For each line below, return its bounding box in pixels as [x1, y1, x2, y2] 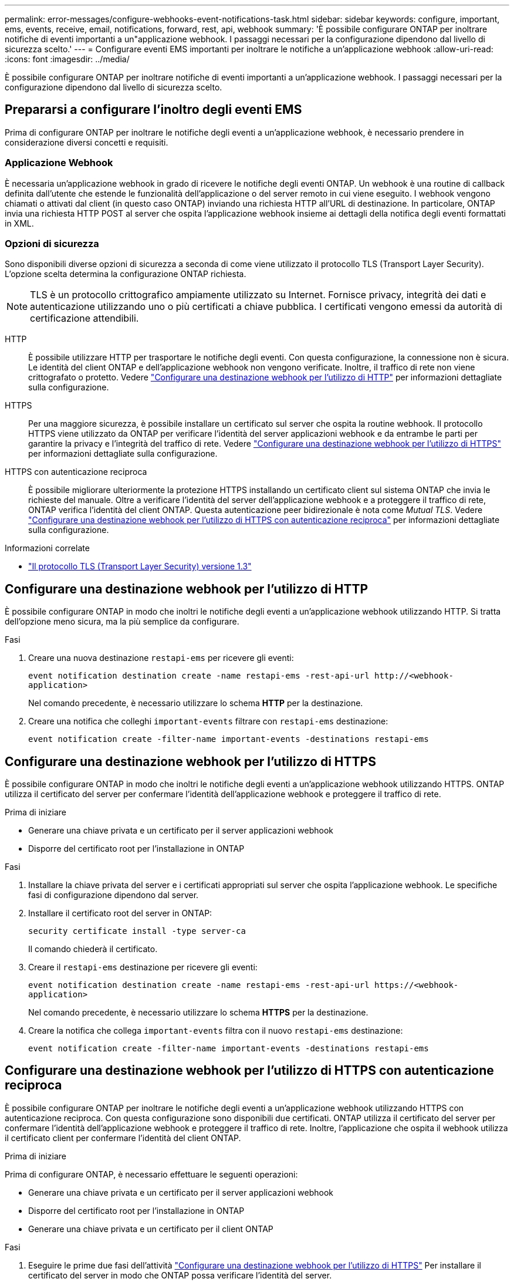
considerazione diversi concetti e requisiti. [5, 137, 168, 147]
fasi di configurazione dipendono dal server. [28, 890, 199, 900]
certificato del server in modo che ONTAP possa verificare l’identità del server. [28, 1270, 332, 1280]
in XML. [5, 218, 34, 228]
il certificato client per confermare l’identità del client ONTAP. [5, 1132, 241, 1143]
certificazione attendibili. [30, 312, 139, 325]
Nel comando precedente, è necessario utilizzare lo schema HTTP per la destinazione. [28, 698, 363, 709]
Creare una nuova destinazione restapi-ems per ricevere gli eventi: [28, 653, 294, 663]
